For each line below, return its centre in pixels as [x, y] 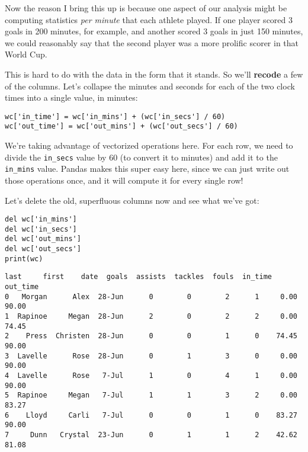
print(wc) [24, 259]
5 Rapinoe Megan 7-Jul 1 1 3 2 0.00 [151, 395]
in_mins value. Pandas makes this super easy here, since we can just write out [147, 169]
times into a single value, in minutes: [71, 97]
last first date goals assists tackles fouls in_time [139, 277]
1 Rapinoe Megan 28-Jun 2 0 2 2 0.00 [151, 317]
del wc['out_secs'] [43, 249]
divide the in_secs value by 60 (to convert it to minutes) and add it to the [141, 157]
